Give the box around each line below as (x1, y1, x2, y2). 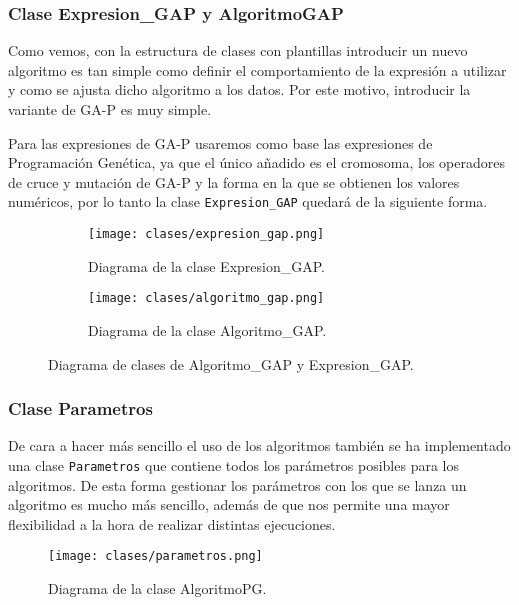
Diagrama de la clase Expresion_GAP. (88, 255, 325, 276)
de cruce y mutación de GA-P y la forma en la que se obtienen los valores (8, 171, 460, 192)
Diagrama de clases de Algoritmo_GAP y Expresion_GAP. (48, 353, 414, 374)
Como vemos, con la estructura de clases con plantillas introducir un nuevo (8, 40, 468, 61)
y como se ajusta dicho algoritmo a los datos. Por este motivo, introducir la (8, 79, 471, 100)
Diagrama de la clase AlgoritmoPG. (48, 578, 267, 599)
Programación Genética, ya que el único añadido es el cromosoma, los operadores (8, 152, 505, 173)
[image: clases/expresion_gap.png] (88, 227, 325, 242)
